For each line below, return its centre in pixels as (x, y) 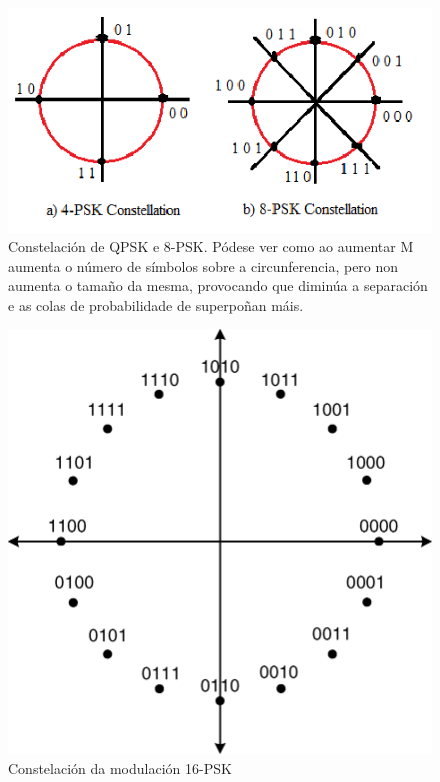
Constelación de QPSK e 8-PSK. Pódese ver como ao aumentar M (211, 246)
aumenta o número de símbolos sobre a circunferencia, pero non (203, 265)
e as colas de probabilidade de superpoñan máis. (156, 304)
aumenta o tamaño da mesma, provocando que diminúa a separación (218, 285)
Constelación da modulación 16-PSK (120, 767)
